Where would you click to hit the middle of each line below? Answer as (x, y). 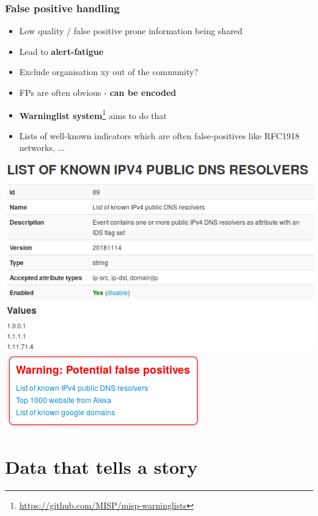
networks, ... (42, 147)
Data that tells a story (102, 467)
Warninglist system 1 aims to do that (93, 114)
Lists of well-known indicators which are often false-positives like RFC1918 (159, 135)
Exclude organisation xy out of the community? (109, 72)
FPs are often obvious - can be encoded (98, 92)
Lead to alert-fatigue (61, 51)
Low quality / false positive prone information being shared (131, 31)
